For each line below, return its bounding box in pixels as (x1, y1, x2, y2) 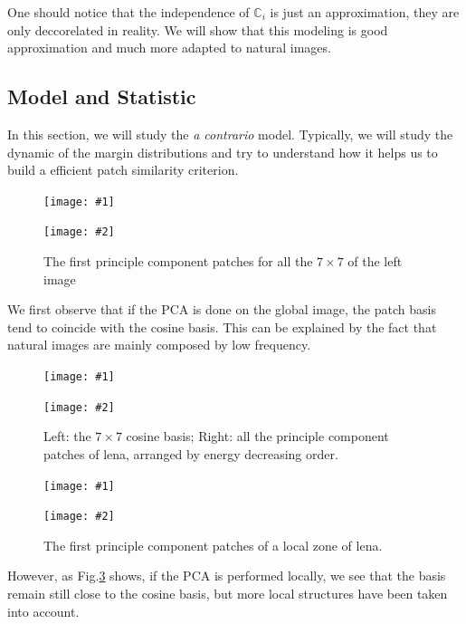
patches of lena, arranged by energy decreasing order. (43, 444, 338, 463)
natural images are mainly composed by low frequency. (7, 335, 311, 354)
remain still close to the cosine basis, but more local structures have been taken (7, 584, 448, 603)
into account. (7, 601, 80, 620)
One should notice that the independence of (7, 3, 250, 21)
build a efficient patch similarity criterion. (7, 160, 239, 179)
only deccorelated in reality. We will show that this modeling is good (7, 20, 388, 39)
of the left (347, 252, 403, 271)
